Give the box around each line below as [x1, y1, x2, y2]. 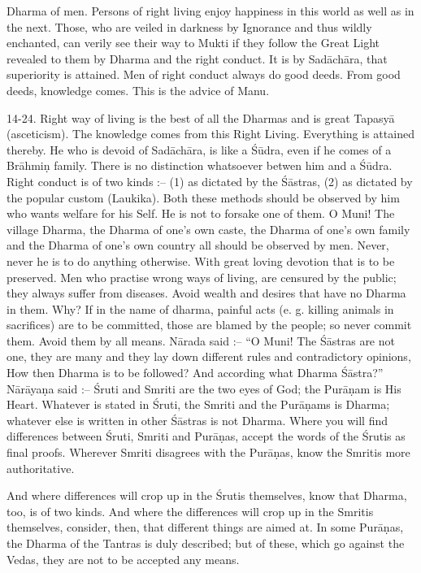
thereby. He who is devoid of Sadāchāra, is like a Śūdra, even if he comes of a [7, 141, 392, 158]
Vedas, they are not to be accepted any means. [7, 550, 240, 567]
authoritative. [7, 459, 75, 476]
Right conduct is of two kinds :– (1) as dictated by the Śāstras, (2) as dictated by [7, 172, 413, 189]
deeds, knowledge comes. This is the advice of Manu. [7, 81, 270, 98]
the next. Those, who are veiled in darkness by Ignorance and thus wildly [7, 18, 372, 35]
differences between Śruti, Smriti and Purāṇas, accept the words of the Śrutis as [7, 428, 406, 445]
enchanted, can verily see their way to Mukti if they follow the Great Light [7, 34, 380, 51]
